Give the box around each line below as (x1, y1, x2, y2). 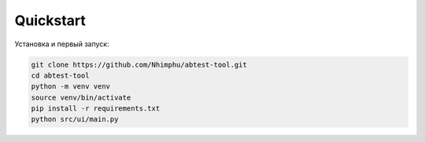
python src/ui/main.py (31, 115, 119, 124)
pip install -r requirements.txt (31, 104, 161, 113)
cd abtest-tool (31, 71, 90, 80)
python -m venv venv (31, 82, 110, 91)
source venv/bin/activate (31, 93, 131, 102)
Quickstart (14, 12, 87, 29)
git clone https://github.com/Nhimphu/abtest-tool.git (31, 60, 247, 69)
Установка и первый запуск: (14, 39, 109, 49)
